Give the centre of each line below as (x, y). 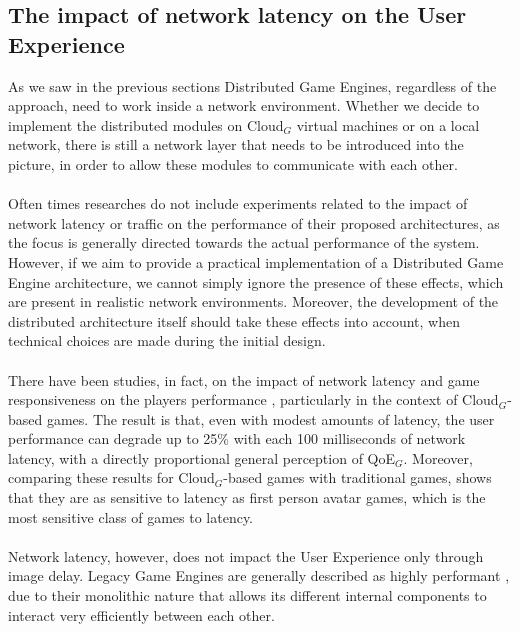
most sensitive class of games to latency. (131, 516)
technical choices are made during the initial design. (167, 340)
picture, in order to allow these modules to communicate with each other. (233, 163)
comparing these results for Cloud (111, 477)
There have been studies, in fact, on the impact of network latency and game (244, 379)
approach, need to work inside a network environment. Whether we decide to (244, 105)
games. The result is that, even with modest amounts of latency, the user (270, 418)
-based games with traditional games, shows (357, 477)
